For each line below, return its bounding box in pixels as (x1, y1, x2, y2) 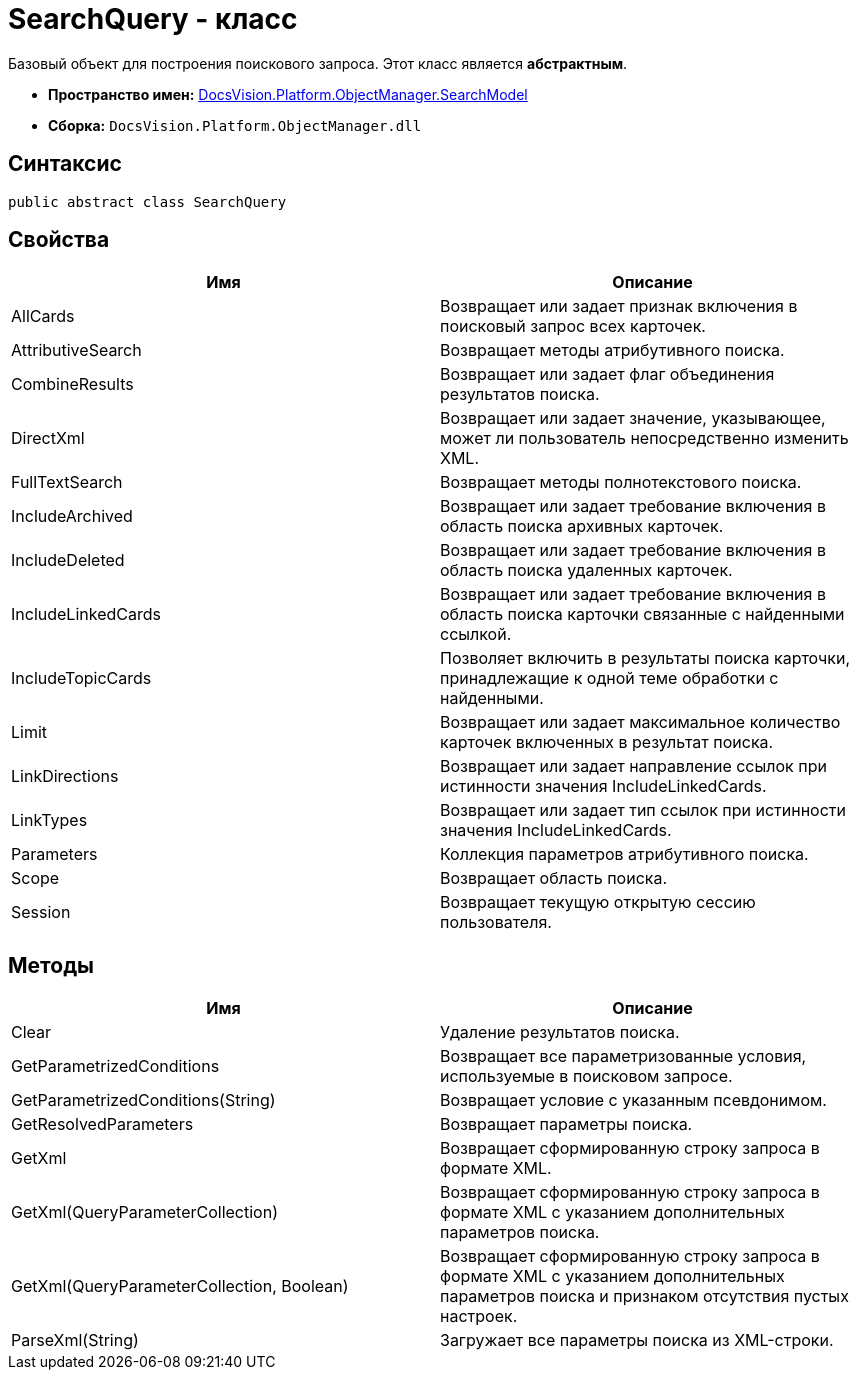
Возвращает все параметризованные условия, (440, 1046, 807, 1067)
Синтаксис (8, 151, 122, 177)
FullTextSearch (11, 472, 123, 493)
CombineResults (11, 374, 134, 395)
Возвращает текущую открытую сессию (440, 892, 756, 913)
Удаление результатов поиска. (440, 1022, 680, 1043)
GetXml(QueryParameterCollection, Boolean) (11, 1276, 349, 1297)
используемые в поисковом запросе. (440, 1066, 733, 1087)
